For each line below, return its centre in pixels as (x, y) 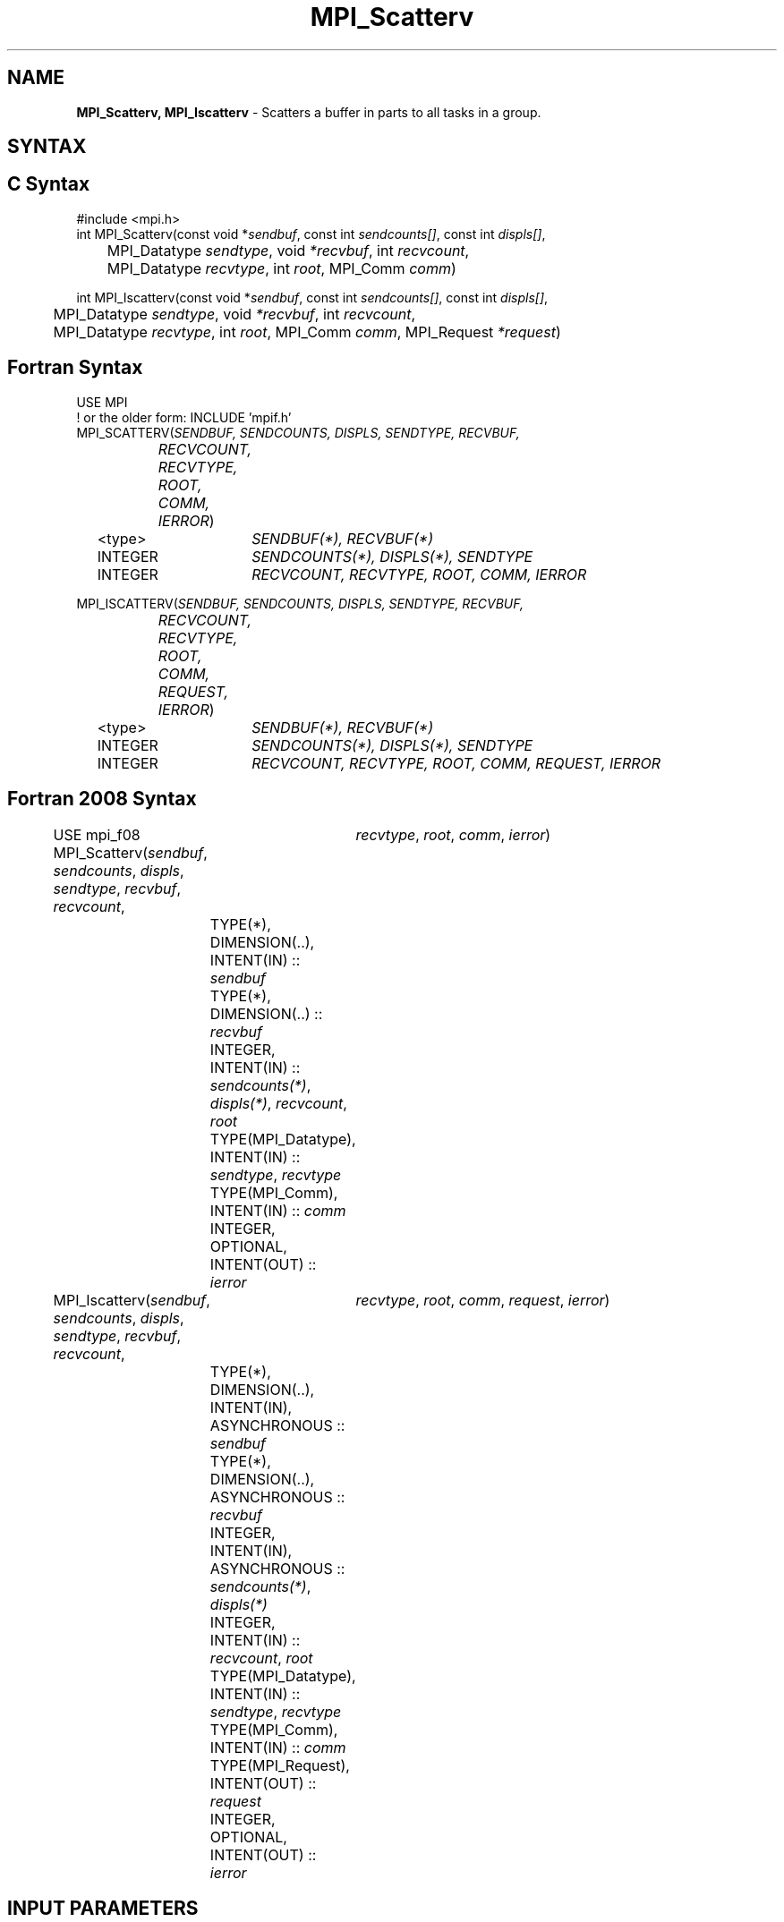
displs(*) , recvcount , (278, 1103)
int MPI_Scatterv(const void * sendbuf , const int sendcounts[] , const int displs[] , (311, 234)
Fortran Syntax (75, 368)
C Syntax (49, 184)
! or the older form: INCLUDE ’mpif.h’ (184, 417)
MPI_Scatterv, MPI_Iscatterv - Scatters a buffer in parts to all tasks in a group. (309, 112)
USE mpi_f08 (97, 834)
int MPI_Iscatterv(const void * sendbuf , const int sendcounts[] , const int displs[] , (312, 297)
